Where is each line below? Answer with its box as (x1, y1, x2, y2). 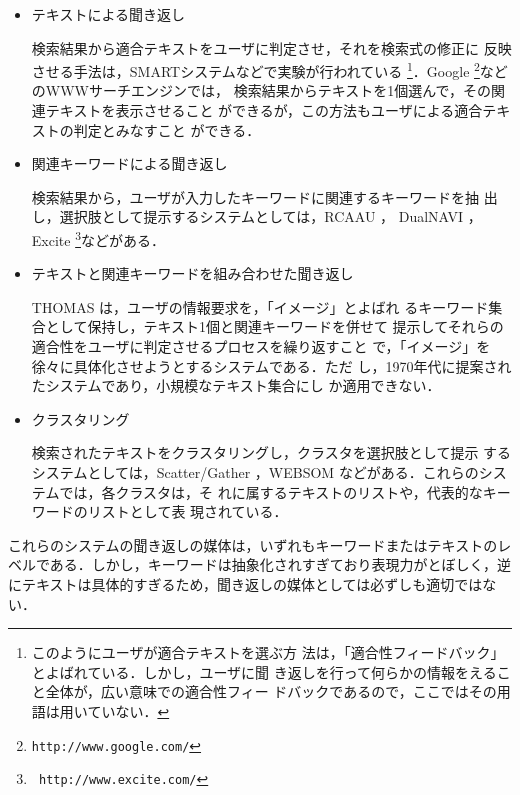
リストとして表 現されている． (87, 501, 288, 522)
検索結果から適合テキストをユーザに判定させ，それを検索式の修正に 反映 (31, 37, 512, 58)
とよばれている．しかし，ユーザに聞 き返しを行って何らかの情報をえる (31, 661, 497, 682)
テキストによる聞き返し (31, 4, 185, 24)
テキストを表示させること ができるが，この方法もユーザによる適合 (45, 100, 483, 121)
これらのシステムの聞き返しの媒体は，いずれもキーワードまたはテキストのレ (8, 534, 512, 555)
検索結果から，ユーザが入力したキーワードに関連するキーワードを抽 (31, 186, 480, 207)
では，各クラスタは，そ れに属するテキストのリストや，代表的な (59, 481, 483, 502)
